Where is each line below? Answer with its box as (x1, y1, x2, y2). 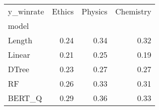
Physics (81, 5, 107, 17)
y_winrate (8, 5, 44, 17)
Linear (8, 49, 30, 60)
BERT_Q (8, 92, 42, 104)
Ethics (52, 5, 74, 17)
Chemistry (115, 5, 152, 17)
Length (8, 34, 33, 46)
